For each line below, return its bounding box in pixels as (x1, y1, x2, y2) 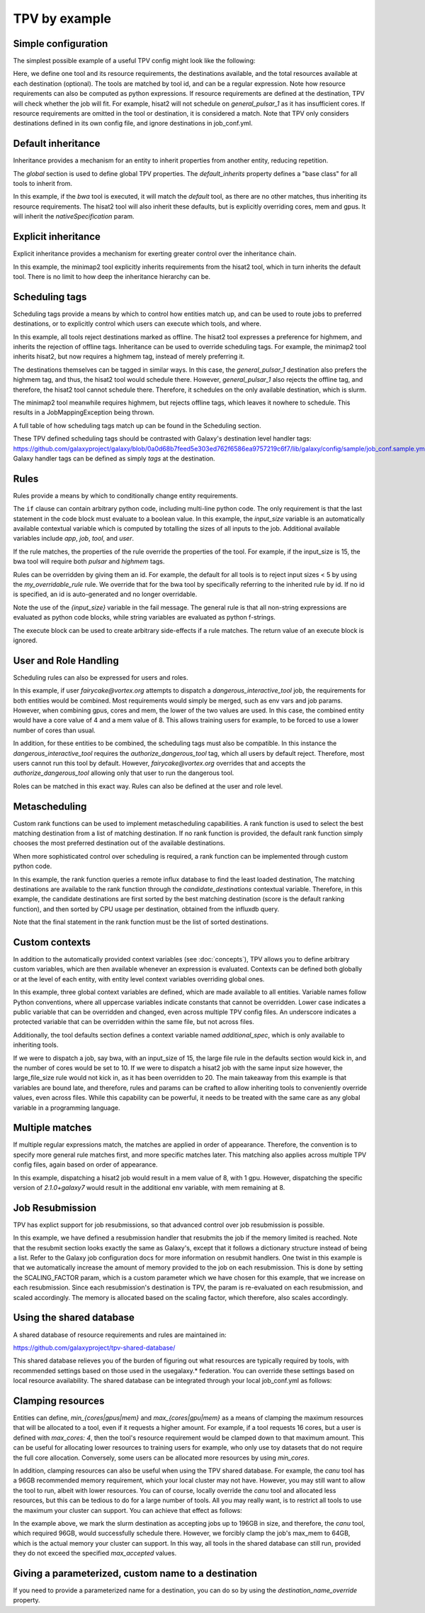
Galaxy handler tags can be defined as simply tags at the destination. (13, 454, 215, 463)
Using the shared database (13, 1311, 135, 1323)
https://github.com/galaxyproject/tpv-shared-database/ (13, 1343, 176, 1352)
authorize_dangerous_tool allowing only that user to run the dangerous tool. (13, 769, 234, 777)
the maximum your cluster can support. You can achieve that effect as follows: (13, 1506, 242, 1514)
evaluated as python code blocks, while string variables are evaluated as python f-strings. (13, 613, 276, 622)
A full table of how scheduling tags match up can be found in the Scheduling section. (13, 421, 261, 429)
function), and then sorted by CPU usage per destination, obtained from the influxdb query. (13, 905, 280, 913)
